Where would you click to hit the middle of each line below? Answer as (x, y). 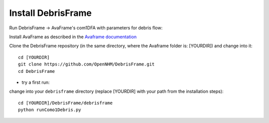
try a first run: (36, 82)
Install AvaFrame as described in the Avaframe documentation (73, 37)
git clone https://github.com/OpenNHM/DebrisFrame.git (86, 64)
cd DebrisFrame (37, 71)
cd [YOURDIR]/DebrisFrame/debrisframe (66, 103)
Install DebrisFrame (51, 13)
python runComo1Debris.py (50, 110)
